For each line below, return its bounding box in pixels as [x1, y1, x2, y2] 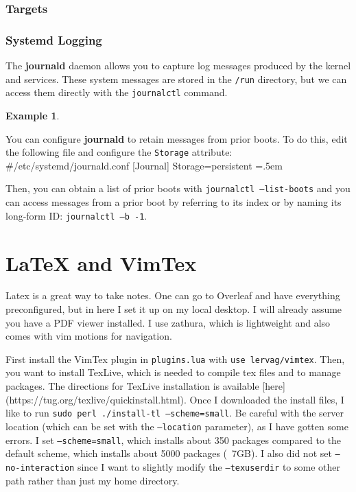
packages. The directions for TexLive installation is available [5, 379, 259, 393]
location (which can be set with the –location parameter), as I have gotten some [5, 419, 348, 433]
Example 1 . [5, 108, 60, 122]
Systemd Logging [5, 31, 102, 48]
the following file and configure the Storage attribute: [5, 145, 233, 159]
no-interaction [5, 462, 75, 473]
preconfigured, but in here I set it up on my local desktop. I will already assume [5, 302, 342, 316]
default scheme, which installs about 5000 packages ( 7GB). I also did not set [5, 446, 332, 460]
